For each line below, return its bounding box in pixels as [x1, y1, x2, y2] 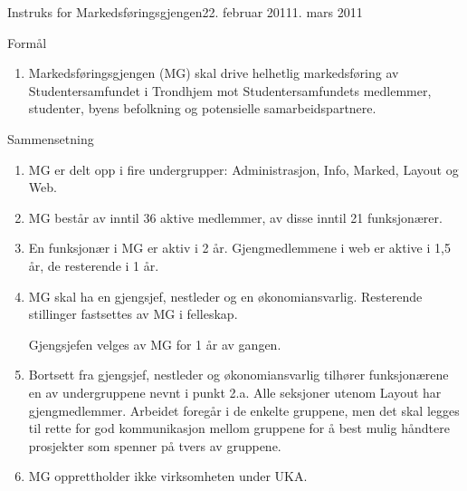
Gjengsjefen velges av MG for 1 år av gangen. [28, 334, 281, 353]
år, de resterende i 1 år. [28, 255, 159, 274]
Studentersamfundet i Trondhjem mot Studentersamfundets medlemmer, [28, 81, 432, 100]
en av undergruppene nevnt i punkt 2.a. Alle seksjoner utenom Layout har [28, 382, 442, 401]
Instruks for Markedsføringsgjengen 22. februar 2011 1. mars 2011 [7, 3, 363, 21]
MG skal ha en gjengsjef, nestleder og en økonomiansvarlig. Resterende [28, 286, 423, 305]
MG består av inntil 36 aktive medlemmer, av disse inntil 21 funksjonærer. [28, 207, 443, 226]
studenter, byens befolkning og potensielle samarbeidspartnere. [28, 99, 376, 118]
